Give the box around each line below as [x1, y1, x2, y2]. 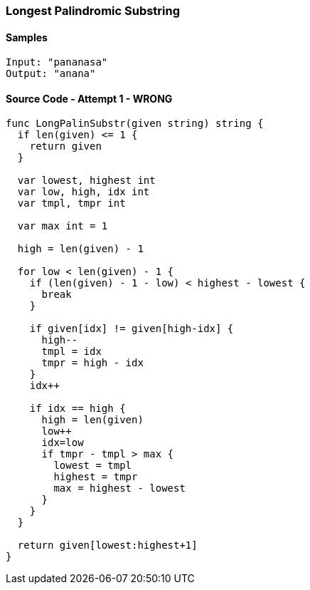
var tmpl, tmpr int [17, 197, 126, 209]
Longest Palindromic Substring [6, 4, 181, 18]
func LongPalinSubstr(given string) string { [6, 118, 264, 130]
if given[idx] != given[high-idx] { [29, 323, 234, 335]
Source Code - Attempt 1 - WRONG [6, 92, 173, 105]
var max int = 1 [17, 220, 108, 232]
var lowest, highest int [17, 175, 156, 187]
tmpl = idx [41, 346, 102, 358]
